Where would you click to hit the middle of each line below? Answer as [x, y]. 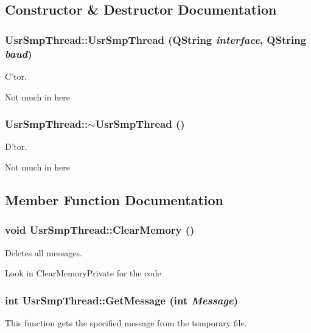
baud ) [19, 53]
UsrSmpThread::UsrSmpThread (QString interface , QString [156, 39]
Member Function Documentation [114, 199]
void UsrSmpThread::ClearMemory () [100, 230]
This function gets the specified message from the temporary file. [126, 322]
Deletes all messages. [44, 252]
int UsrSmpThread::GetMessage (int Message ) [122, 300]
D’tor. [16, 146]
